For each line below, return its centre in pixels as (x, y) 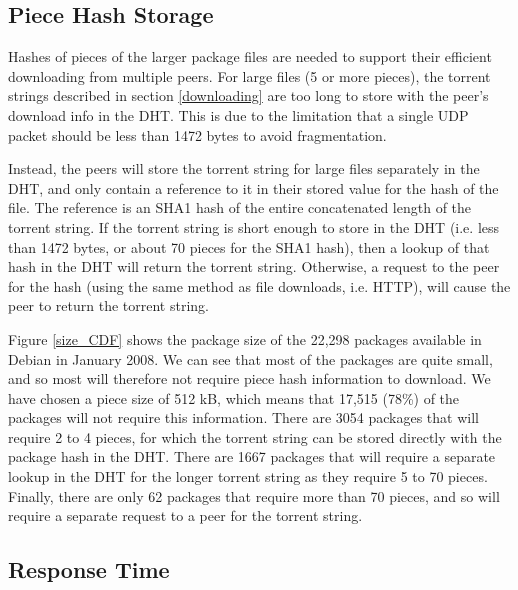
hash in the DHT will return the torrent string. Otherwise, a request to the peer (254, 266)
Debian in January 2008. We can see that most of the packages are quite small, (250, 358)
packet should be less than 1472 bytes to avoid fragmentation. (197, 134)
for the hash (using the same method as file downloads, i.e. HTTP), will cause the (259, 285)
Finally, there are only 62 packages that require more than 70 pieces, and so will (254, 495)
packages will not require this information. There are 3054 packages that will (243, 417)
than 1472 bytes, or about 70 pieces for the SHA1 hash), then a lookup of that (249, 246)
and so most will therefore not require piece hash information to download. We (249, 378)
